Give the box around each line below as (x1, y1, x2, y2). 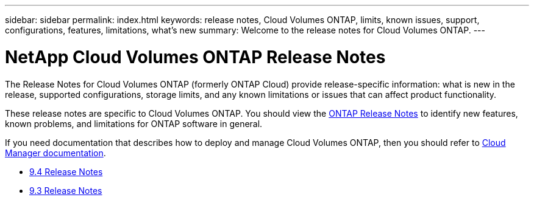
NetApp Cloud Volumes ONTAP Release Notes (5, 46, 386, 67)
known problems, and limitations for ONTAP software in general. (5, 118, 263, 129)
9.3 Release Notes (29, 185, 102, 196)
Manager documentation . (5, 147, 106, 158)
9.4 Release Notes (29, 166, 103, 177)
